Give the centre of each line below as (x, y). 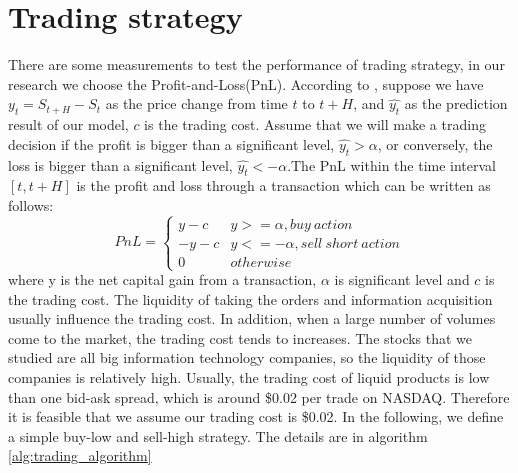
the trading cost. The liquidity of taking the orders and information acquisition (250, 298)
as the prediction (456, 103)
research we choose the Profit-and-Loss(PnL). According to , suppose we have (246, 83)
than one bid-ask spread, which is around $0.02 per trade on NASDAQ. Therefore (259, 396)
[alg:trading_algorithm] (80, 455)
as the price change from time (196, 103)
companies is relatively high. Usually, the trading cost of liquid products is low (249, 377)
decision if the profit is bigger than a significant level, (171, 143)
